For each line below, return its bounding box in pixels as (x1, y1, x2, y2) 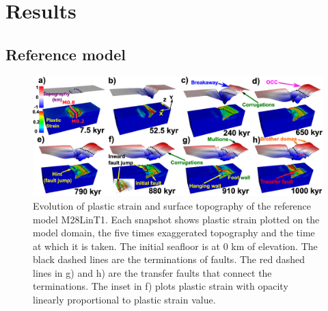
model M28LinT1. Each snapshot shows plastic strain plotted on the (33, 212, 320, 226)
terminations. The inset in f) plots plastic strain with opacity (33, 279, 288, 293)
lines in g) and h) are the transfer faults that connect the (33, 265, 272, 279)
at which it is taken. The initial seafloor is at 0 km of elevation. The (33, 238, 318, 253)
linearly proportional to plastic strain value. (33, 293, 216, 307)
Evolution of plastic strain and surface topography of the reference (33, 198, 312, 212)
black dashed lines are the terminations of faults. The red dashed (33, 252, 305, 266)
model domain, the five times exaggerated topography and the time (33, 225, 315, 240)
